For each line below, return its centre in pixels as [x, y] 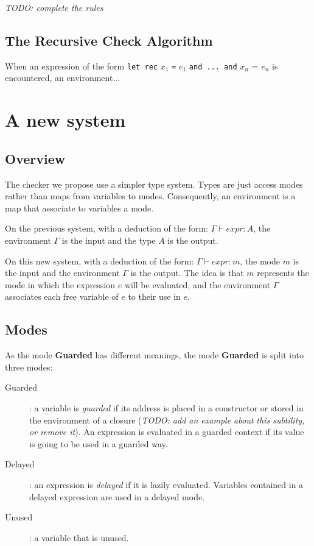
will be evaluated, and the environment [197, 284]
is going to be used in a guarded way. [99, 443]
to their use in [154, 296]
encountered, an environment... [63, 78]
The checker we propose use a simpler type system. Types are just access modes [154, 184]
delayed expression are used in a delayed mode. [117, 496]
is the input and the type [109, 240]
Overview [35, 158]
